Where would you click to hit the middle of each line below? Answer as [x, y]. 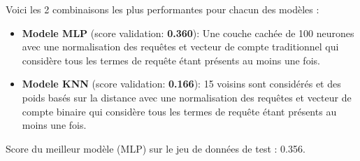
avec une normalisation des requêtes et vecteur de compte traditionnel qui [180, 47]
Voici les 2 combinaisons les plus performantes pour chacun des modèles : [163, 9]
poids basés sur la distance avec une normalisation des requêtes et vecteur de [187, 97]
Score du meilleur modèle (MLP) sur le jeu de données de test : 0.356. [156, 148]
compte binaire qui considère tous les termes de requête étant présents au [179, 111]
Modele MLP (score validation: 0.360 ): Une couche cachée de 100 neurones [188, 33]
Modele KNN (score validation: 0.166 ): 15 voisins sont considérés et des [181, 84]
